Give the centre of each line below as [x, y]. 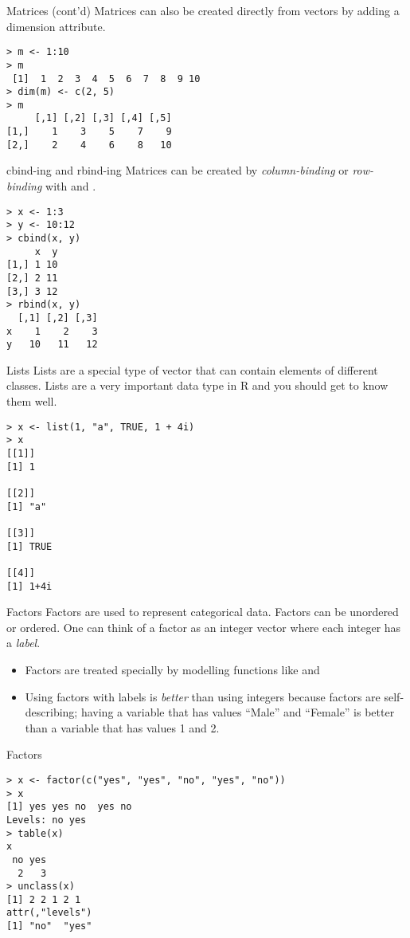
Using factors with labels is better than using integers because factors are [203, 696]
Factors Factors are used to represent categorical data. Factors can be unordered [203, 612]
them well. [32, 401]
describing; [51, 712]
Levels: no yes [47, 820]
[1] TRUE [29, 546]
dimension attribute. [56, 26]
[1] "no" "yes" [49, 926]
